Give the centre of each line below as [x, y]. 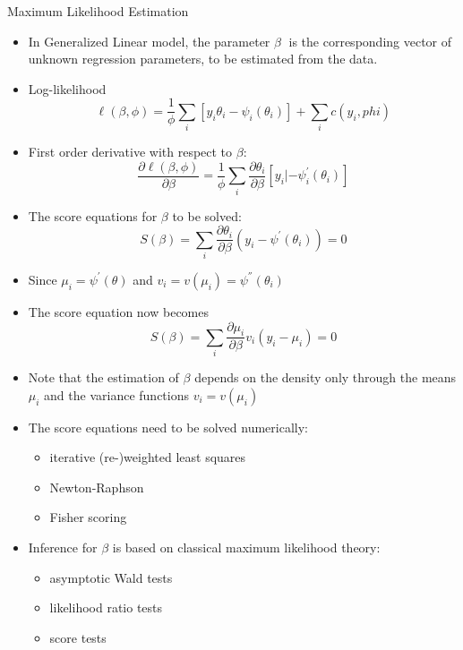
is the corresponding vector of [370, 41]
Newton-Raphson [97, 487]
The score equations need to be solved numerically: [168, 427]
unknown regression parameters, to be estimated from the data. [203, 59]
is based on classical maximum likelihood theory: [246, 547]
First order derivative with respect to [130, 152]
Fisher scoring [88, 517]
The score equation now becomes [119, 311]
